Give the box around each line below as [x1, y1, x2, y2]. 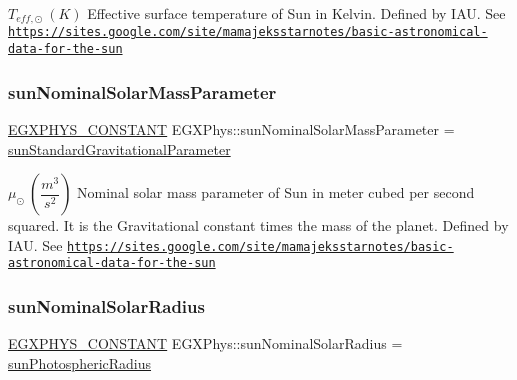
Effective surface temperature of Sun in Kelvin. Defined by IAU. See [87, 3, 506, 23]
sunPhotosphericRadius [8, 352, 152, 373]
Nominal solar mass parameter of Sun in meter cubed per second [77, 182, 475, 203]
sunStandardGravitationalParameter [8, 138, 231, 159]
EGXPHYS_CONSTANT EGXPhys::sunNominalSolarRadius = [8, 333, 403, 354]
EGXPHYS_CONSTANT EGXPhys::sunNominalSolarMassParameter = [8, 118, 455, 139]
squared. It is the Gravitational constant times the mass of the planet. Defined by [8, 215, 509, 236]
